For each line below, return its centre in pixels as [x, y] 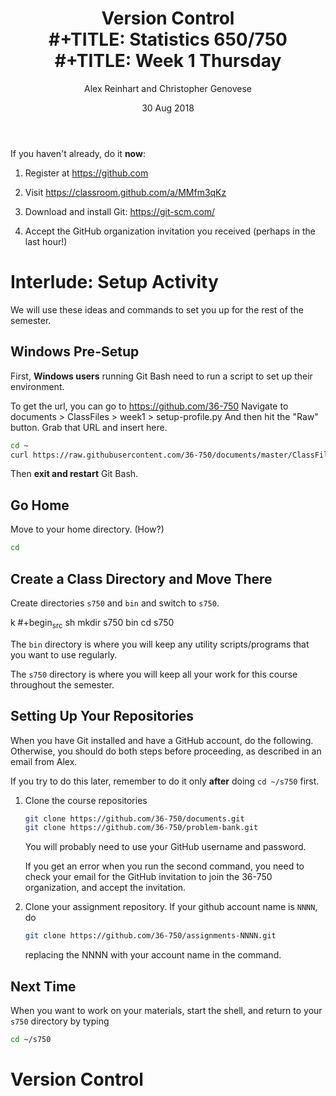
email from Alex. [44, 761]
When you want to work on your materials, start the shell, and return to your [166, 1010]
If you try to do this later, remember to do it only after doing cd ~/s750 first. [165, 781]
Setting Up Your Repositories [102, 716]
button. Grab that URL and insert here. [89, 427]
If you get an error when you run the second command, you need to [164, 866]
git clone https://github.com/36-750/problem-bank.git [141, 828]
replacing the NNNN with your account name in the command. [153, 955]
